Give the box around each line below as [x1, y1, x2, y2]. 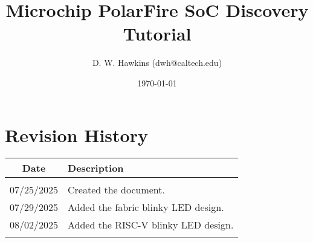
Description [68, 161, 124, 175]
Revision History [5, 122, 148, 147]
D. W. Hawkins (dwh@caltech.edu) [92, 56, 222, 69]
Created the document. [68, 183, 165, 197]
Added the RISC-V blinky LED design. [68, 218, 234, 232]
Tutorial [123, 21, 192, 46]
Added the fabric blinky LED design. [68, 200, 224, 215]
